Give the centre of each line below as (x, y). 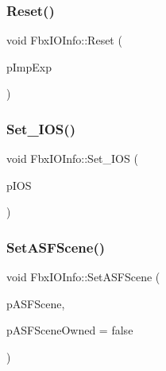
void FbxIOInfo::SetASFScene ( (83, 277)
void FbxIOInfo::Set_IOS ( (72, 158)
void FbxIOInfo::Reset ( (64, 40)
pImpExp (29, 66)
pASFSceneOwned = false (70, 330)
